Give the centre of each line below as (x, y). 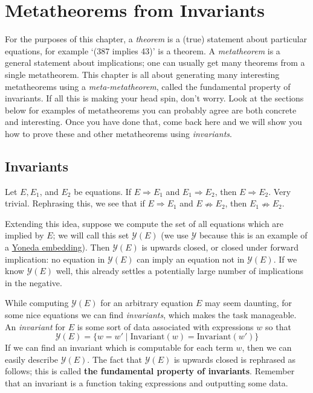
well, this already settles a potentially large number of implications (179, 271)
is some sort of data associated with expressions (165, 326)
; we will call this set (91, 235)
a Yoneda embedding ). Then (57, 247)
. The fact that (115, 359)
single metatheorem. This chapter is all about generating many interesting (142, 74)
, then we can (267, 347)
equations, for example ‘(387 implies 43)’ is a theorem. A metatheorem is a (143, 50)
